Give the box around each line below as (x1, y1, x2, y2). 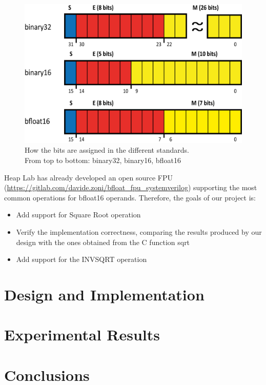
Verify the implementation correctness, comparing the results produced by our (16, 226, 262, 237)
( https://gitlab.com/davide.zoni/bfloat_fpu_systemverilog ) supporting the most (4, 182, 257, 193)
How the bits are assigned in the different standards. (25, 145, 189, 155)
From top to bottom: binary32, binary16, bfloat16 (25, 154, 181, 165)
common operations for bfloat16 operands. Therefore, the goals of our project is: (4, 192, 256, 202)
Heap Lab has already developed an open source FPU (4, 172, 173, 183)
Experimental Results (4, 324, 160, 345)
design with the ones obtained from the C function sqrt (16, 236, 190, 247)
